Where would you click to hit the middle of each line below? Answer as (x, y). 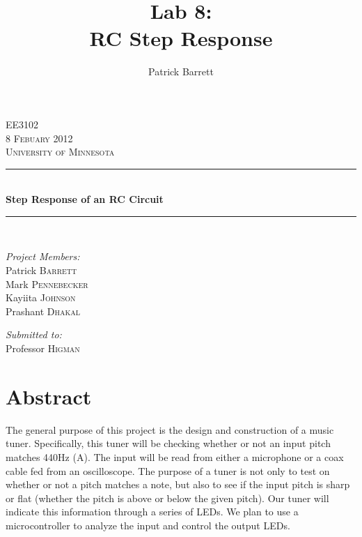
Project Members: (43, 256)
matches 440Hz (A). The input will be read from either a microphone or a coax (175, 456)
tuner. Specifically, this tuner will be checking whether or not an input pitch (168, 443)
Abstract (49, 396)
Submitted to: (34, 334)
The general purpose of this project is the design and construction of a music (170, 429)
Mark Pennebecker (47, 283)
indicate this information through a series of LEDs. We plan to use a (152, 512)
